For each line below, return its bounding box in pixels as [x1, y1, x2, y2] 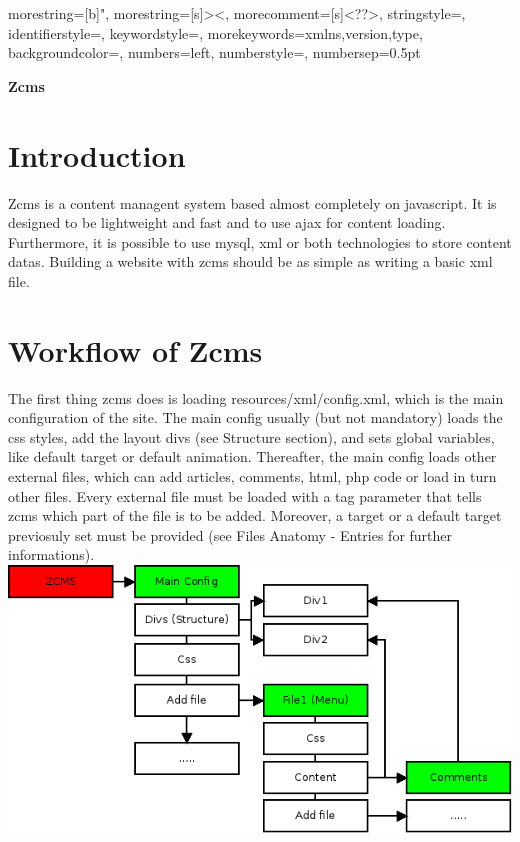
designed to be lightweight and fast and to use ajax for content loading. [8, 212, 446, 233]
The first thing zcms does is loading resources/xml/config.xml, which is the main [8, 387, 504, 408]
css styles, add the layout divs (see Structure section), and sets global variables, [8, 426, 495, 447]
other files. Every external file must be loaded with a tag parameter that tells [8, 485, 482, 506]
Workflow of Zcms [8, 329, 263, 370]
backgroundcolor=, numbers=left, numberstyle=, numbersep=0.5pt [8, 42, 421, 63]
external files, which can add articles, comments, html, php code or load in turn [8, 465, 497, 486]
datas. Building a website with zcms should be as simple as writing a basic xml [8, 251, 493, 272]
